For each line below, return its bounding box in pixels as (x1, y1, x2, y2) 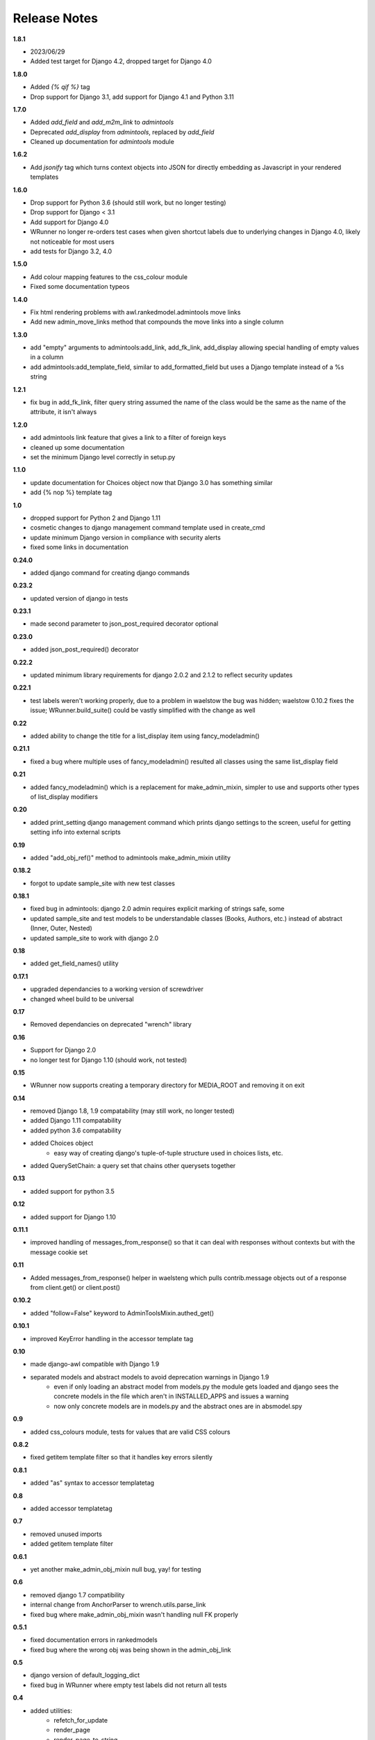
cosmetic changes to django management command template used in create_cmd (30, 523, 265, 532)
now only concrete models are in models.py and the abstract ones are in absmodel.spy (53, 1402, 302, 1410)
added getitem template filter (30, 1540, 114, 1548)
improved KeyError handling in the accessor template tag (30, 1334, 194, 1343)
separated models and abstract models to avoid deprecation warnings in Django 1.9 (30, 1373, 269, 1381)
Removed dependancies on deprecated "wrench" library (30, 1020, 192, 1029)
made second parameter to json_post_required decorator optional (30, 619, 219, 628)
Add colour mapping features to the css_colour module (30, 272, 187, 281)
